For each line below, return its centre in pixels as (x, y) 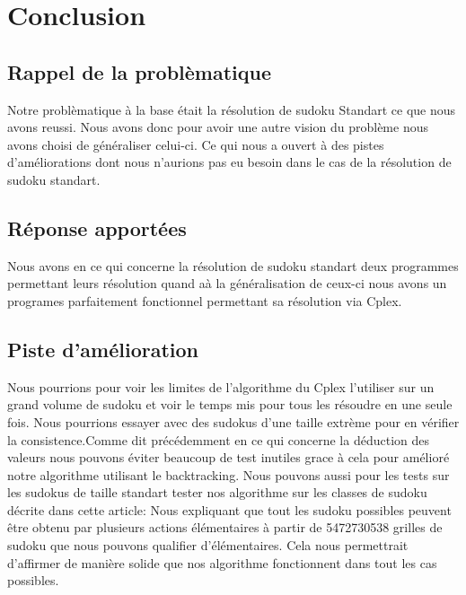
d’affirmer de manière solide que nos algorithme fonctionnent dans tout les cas (222, 562)
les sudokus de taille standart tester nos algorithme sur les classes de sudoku (217, 492)
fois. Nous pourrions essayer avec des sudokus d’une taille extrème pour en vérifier (233, 421)
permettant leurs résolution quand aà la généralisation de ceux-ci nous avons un (227, 283)
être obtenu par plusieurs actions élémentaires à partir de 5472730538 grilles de (225, 527)
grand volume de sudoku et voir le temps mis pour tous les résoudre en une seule (230, 404)
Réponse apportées (97, 227)
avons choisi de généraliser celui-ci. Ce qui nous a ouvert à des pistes (196, 144)
